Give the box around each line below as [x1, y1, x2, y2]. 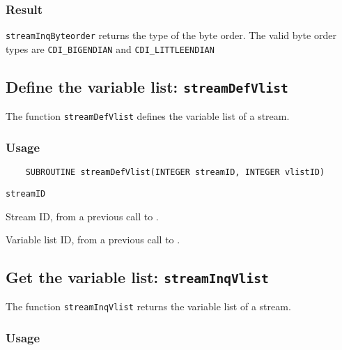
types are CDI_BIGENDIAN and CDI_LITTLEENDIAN [6, 41, 215, 56]
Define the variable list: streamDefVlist [6, 75, 288, 97]
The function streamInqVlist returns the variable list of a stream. [6, 299, 291, 314]
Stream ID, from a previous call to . [6, 208, 159, 223]
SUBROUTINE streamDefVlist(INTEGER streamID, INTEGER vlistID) [25, 167, 325, 178]
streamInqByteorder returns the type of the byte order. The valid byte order [6, 28, 336, 43]
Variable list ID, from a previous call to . [6, 232, 180, 247]
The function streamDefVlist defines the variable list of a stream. [6, 109, 290, 123]
